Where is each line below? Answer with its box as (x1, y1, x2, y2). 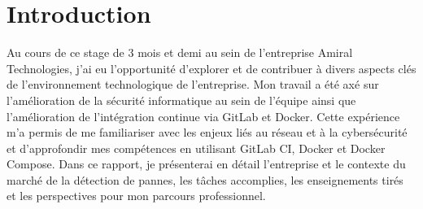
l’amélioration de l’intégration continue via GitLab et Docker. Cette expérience (7, 107, 400, 124)
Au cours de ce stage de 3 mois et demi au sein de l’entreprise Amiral (7, 44, 353, 61)
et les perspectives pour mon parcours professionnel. (7, 187, 266, 204)
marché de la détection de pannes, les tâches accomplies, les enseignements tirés (7, 171, 403, 188)
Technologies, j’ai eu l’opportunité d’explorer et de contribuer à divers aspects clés (7, 59, 416, 76)
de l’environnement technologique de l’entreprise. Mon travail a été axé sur (7, 76, 379, 93)
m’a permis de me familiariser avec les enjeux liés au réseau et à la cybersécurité (7, 124, 408, 141)
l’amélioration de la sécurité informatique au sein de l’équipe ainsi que (7, 91, 356, 108)
